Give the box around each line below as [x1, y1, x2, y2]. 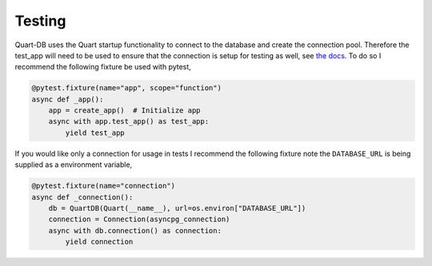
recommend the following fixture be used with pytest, [14, 62, 191, 72]
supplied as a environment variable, [14, 160, 133, 169]
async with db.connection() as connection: [48, 226, 222, 235]
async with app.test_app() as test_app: [48, 117, 210, 126]
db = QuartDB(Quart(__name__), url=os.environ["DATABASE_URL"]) [48, 204, 306, 213]
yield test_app [65, 128, 126, 137]
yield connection [65, 237, 134, 247]
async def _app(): [31, 94, 104, 104]
